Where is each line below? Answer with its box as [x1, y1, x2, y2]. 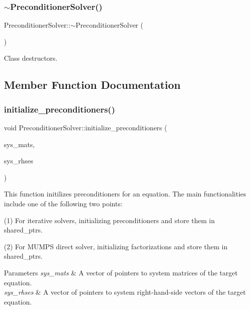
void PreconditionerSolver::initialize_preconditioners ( [4, 122, 167, 132]
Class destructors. [4, 53, 58, 63]
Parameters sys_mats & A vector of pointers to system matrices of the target [4, 267, 238, 277]
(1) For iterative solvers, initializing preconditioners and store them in [4, 215, 215, 225]
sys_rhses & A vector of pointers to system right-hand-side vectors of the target [4, 287, 246, 297]
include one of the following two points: [4, 198, 123, 208]
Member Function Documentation [4, 77, 181, 92]
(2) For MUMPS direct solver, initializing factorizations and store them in [4, 241, 228, 251]
